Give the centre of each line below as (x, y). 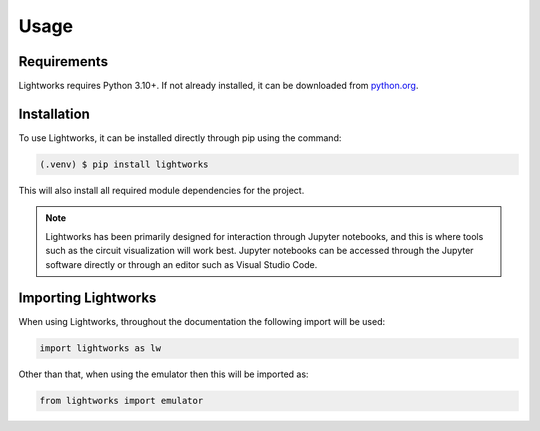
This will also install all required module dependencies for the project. (161, 190)
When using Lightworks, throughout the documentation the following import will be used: (201, 322)
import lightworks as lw (100, 348)
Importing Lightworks (87, 298)
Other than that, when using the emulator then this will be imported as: (163, 374)
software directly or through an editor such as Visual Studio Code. (181, 264)
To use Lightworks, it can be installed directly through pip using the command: (180, 137)
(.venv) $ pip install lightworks (124, 164)
